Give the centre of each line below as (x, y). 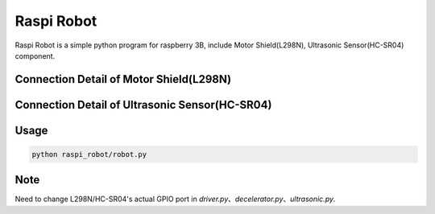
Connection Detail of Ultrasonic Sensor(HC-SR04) (143, 105)
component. (35, 56)
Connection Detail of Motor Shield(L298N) (123, 79)
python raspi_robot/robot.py (89, 154)
